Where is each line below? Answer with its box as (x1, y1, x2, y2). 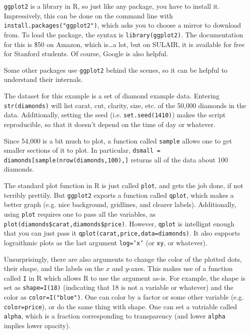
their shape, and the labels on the (4, 263, 104, 273)
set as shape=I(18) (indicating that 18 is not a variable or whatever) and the (4, 282, 234, 292)
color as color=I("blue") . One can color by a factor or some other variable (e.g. (4, 292, 244, 302)
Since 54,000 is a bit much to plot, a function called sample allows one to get (4, 135, 232, 145)
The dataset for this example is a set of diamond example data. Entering (4, 91, 220, 100)
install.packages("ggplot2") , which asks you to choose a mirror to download (4, 20, 241, 30)
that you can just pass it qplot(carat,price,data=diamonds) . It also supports (4, 228, 240, 238)
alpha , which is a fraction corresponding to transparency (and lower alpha (4, 311, 225, 321)
